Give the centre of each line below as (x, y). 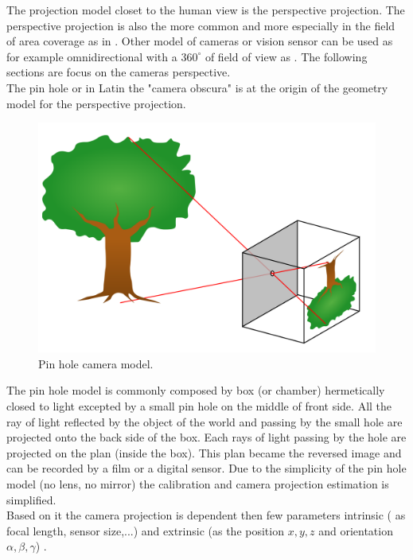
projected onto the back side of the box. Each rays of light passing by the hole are (206, 437)
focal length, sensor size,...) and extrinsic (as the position (145, 530)
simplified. (31, 499)
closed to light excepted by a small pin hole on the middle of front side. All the (199, 405)
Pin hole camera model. (96, 363)
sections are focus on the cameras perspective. (119, 72)
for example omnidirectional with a (92, 56)
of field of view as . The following (286, 56)
